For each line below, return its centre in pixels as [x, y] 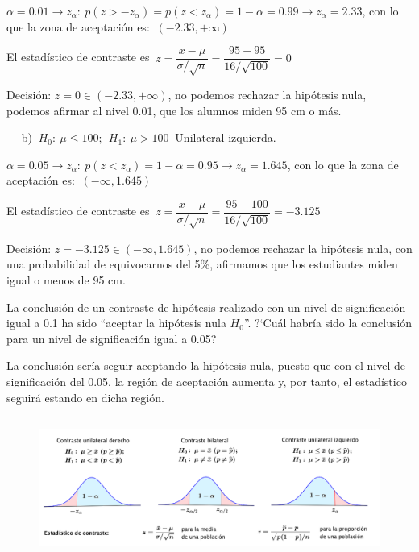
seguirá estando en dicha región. [85, 397]
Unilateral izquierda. [226, 137]
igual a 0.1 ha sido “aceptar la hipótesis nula [116, 323]
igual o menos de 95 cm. [66, 280]
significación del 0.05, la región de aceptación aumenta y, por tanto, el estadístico [207, 381]
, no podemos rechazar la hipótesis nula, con [303, 248]
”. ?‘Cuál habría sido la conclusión [328, 323]
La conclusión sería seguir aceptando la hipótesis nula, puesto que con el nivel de [206, 365]
